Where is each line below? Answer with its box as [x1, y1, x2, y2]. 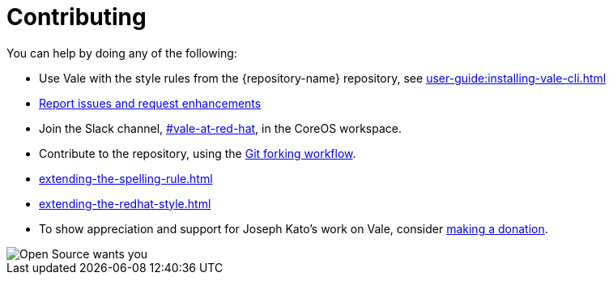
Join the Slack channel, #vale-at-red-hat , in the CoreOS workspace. [39, 121, 402, 135]
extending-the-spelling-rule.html [39, 171, 213, 185]
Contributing [6, 3, 147, 31]
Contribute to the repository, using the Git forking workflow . [39, 146, 356, 160]
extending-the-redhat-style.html [39, 196, 211, 211]
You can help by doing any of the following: [6, 45, 237, 60]
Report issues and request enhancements [39, 96, 262, 110]
